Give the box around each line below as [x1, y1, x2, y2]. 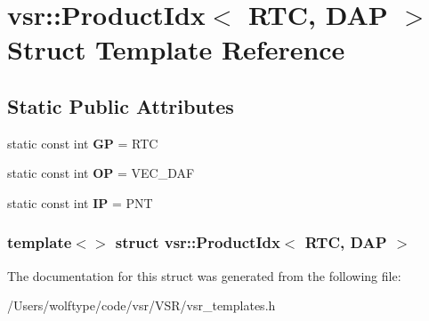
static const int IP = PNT [7, 193, 153, 212]
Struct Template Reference [7, 31, 345, 68]
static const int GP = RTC [7, 133, 158, 152]
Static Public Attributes [7, 92, 234, 119]
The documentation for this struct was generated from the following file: [7, 266, 401, 285]
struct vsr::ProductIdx [115, 231, 280, 253]
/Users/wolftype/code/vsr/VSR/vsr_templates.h [7, 296, 276, 315]
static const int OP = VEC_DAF [7, 164, 195, 182]
